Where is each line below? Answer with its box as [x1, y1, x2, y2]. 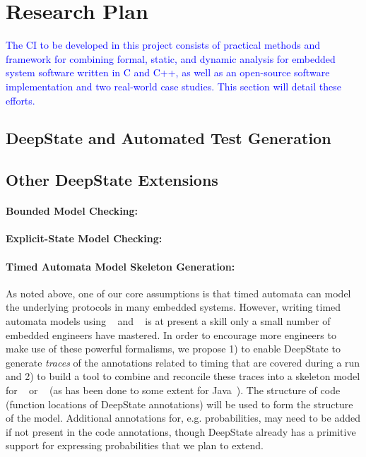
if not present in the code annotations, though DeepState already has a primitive [6, 424, 356, 439]
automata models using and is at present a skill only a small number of [6, 314, 331, 328]
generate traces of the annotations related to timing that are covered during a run [6, 355, 360, 369]
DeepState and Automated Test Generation [6, 127, 331, 149]
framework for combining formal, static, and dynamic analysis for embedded [6, 51, 336, 66]
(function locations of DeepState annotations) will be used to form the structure [6, 396, 353, 411]
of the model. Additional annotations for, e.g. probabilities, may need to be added [6, 410, 360, 425]
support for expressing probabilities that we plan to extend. [6, 438, 264, 453]
